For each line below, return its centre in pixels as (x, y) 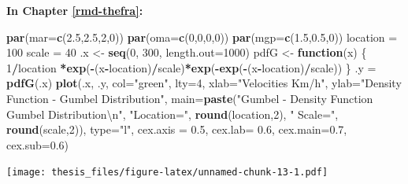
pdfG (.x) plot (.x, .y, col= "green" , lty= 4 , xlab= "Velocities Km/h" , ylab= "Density (204, 83)
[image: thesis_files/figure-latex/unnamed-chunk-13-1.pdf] (167, 173)
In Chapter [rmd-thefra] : (75, 10)
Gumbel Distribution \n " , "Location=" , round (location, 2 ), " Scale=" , (172, 114)
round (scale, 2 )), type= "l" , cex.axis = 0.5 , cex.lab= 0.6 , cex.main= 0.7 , (177, 129)
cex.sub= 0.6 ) (38, 144)
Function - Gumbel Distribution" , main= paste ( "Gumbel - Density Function (190, 98)
